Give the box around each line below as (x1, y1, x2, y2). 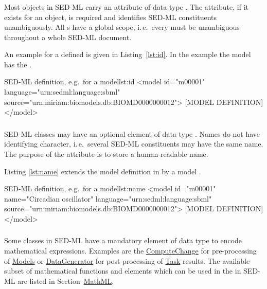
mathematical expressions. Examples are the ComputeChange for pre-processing (4, 245, 257, 256)
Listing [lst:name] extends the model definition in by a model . (4, 166, 201, 176)
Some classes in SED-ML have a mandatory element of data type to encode (4, 235, 242, 246)
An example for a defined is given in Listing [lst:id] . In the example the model (4, 49, 251, 60)
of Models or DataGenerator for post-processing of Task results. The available (4, 255, 250, 266)
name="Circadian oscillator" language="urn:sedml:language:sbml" (4, 193, 212, 204)
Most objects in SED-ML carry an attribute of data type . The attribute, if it (4, 1, 248, 12)
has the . (4, 59, 31, 69)
